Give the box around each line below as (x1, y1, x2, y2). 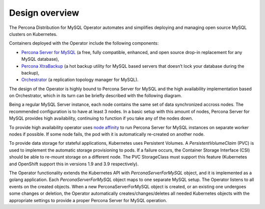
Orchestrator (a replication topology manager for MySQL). (21, 77, 139, 83)
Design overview (9, 7, 79, 18)
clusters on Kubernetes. (9, 31, 57, 37)
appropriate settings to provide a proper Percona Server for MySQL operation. (9, 197, 167, 203)
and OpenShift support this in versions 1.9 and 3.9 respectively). (9, 161, 139, 167)
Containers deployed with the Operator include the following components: (9, 40, 159, 46)
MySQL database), (21, 56, 59, 62)
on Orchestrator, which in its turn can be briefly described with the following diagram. (9, 93, 182, 99)
